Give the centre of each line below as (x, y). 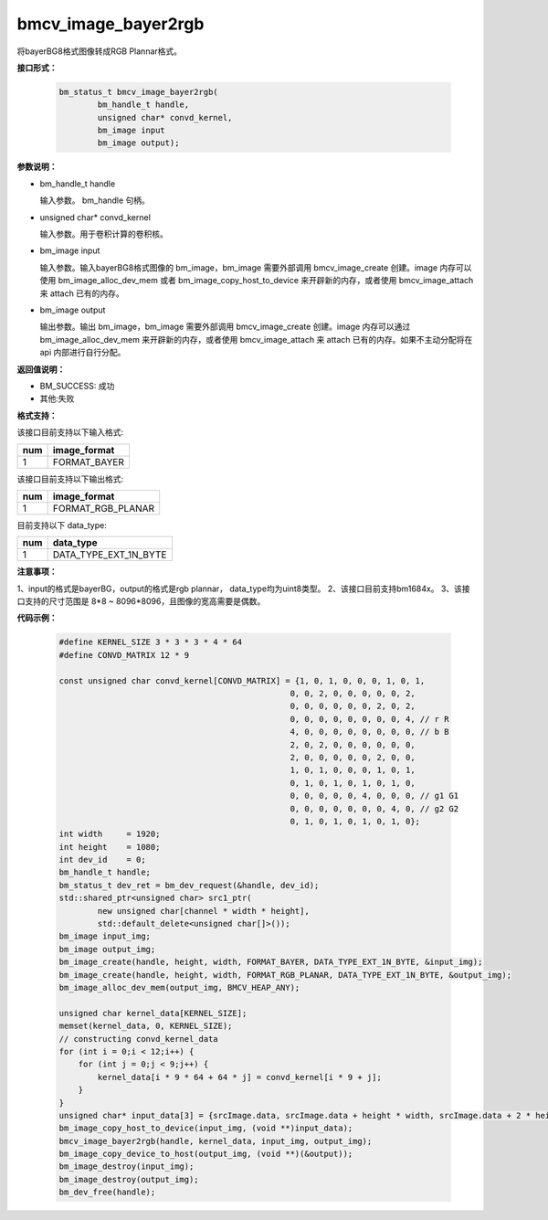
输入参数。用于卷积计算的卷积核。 (104, 234)
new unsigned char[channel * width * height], (203, 911)
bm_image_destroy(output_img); (129, 1179)
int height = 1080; (110, 847)
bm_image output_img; (107, 949)
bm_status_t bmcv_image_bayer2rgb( (138, 92)
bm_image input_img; (105, 936)
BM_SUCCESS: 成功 (77, 386)
